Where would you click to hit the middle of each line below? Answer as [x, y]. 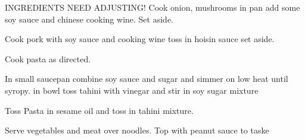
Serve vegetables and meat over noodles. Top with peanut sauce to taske [137, 130]
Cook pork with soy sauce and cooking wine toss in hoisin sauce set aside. [140, 39]
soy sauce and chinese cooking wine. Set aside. [89, 19]
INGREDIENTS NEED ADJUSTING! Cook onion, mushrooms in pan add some [152, 7]
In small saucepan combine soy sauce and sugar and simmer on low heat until [147, 79]
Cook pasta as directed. [48, 58]
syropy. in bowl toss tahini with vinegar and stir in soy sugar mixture [132, 90]
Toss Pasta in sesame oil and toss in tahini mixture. [99, 110]
